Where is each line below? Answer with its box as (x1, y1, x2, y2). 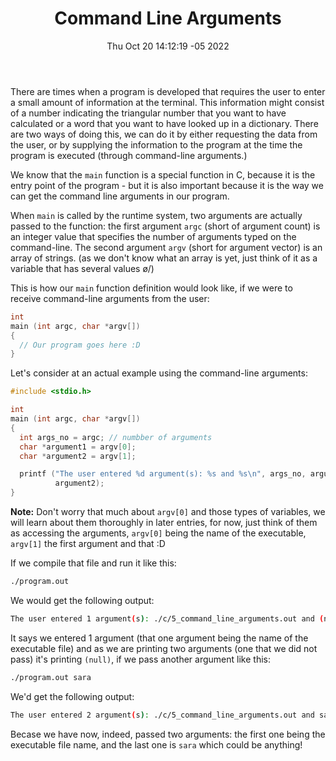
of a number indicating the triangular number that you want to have (10, 107, 287, 119)
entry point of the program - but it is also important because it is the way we (10, 179, 324, 191)
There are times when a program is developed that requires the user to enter (10, 85, 326, 97)
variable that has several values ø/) (10, 262, 155, 274)
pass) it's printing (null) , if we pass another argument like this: (10, 653, 271, 665)
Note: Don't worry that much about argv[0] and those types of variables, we (10, 506, 326, 518)
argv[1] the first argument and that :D (10, 538, 166, 550)
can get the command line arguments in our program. (10, 190, 230, 202)
